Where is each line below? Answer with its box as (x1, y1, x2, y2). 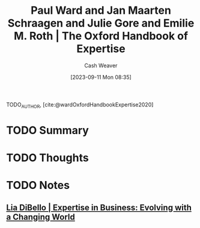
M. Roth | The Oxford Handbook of (14, 29, 188, 43)
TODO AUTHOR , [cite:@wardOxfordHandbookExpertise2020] (6, 100, 154, 109)
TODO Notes (6, 179, 70, 193)
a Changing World (6, 212, 75, 222)
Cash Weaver (84, 61, 118, 69)
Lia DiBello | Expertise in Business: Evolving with (6, 202, 192, 212)
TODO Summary (6, 123, 89, 137)
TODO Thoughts (6, 151, 89, 165)
